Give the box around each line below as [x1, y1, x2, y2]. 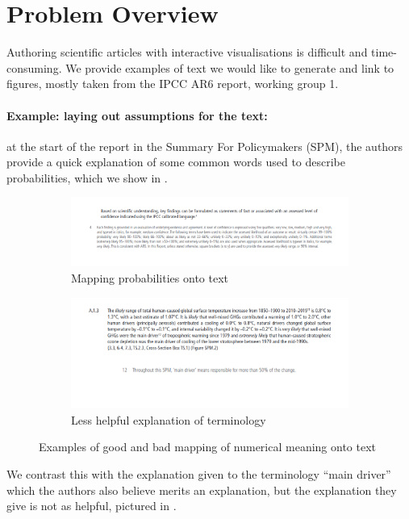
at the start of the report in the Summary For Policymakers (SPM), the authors [6, 137, 403, 154]
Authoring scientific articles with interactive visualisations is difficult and [6, 44, 368, 61]
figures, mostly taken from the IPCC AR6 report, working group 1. [6, 75, 339, 92]
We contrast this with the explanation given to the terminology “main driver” [6, 466, 391, 483]
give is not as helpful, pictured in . [6, 497, 177, 514]
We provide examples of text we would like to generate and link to [65, 59, 394, 76]
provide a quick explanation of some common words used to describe [6, 153, 346, 170]
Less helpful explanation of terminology [71, 411, 266, 428]
